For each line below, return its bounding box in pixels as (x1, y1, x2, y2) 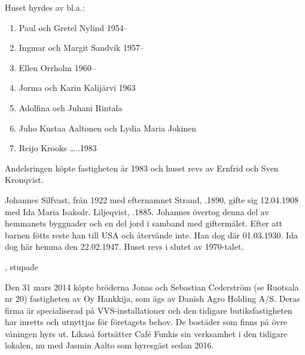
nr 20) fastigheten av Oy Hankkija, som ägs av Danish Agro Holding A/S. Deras (5, 292, 300, 305)
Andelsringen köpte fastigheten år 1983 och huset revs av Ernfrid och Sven (5, 161, 279, 174)
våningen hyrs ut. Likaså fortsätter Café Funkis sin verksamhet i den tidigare (5, 327, 288, 339)
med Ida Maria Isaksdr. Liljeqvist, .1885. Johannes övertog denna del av (5, 205, 269, 218)
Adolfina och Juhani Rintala (19, 101, 123, 114)
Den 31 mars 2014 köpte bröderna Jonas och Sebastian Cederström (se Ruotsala (5, 280, 299, 293)
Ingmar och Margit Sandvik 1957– (19, 41, 145, 54)
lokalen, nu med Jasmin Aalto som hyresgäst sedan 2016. (5, 339, 214, 351)
